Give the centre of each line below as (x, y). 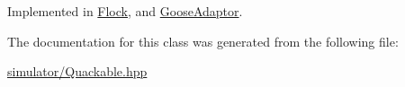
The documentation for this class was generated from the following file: (203, 41)
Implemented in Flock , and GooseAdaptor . (125, 11)
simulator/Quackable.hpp (77, 71)
